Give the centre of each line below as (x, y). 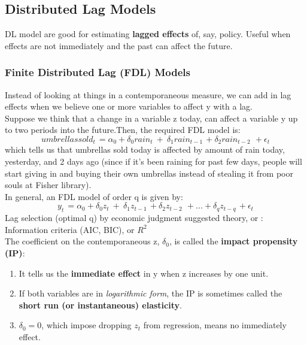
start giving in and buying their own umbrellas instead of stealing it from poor (149, 173)
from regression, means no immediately (215, 325)
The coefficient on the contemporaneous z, (82, 241)
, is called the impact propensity (233, 241)
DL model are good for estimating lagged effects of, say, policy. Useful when (148, 34)
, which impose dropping (86, 325)
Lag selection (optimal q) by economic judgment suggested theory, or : (134, 218)
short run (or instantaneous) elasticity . (100, 305)
